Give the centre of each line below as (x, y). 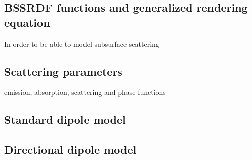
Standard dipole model (65, 120)
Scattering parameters (63, 71)
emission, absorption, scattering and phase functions (85, 92)
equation (27, 22)
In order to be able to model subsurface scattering (82, 43)
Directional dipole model (70, 150)
